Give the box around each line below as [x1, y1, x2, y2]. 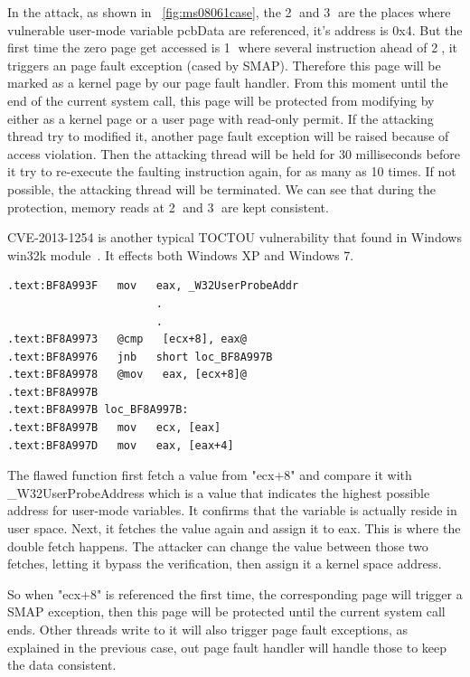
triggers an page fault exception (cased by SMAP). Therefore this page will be [7, 55, 441, 74]
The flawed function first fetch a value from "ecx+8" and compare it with [7, 465, 412, 484]
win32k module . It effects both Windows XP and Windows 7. [7, 245, 354, 264]
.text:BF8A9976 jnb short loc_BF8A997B [7, 350, 273, 363]
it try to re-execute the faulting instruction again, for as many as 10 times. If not [7, 162, 456, 181]
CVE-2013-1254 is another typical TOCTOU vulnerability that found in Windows [7, 228, 462, 247]
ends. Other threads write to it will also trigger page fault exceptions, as [7, 620, 409, 638]
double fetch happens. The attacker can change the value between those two [7, 536, 428, 555]
